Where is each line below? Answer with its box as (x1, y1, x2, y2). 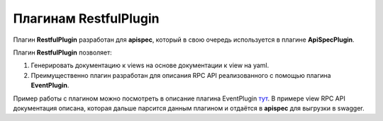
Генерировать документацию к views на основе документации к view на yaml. (30, 61, 270, 70)
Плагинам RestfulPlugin (13, 11, 160, 26)
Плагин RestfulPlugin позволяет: (13, 48, 113, 57)
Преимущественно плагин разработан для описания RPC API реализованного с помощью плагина (30, 71, 331, 79)
